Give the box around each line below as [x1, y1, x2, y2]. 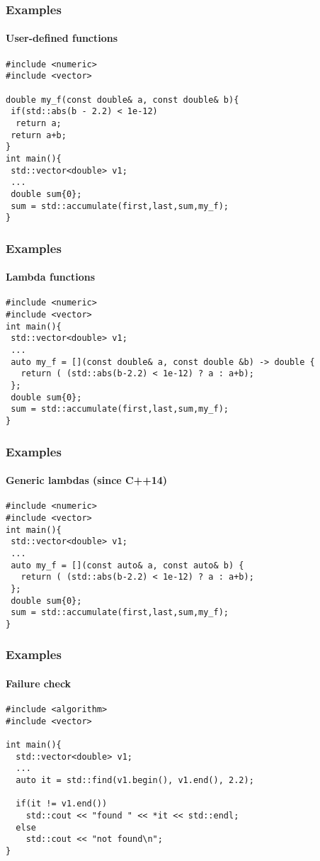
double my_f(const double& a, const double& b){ [6, 94, 239, 105]
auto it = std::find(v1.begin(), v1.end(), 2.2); [16, 775, 254, 786]
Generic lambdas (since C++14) [6, 473, 168, 488]
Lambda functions [6, 269, 96, 284]
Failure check [6, 675, 72, 690]
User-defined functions [6, 30, 118, 45]
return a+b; [11, 130, 67, 140]
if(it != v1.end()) [16, 799, 108, 809]
